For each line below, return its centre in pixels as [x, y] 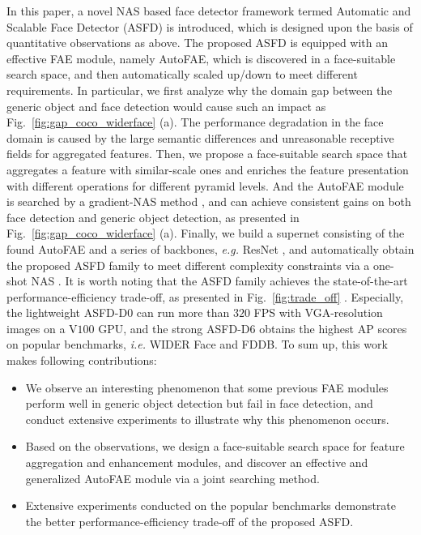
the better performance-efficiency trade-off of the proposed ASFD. [189, 521]
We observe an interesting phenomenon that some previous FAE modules [207, 387]
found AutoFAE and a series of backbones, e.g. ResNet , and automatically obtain [210, 248]
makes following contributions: [82, 360]
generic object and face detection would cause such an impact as [166, 106]
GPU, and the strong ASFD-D [174, 328]
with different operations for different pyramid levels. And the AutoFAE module [205, 185]
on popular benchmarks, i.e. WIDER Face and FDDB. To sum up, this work [197, 344]
